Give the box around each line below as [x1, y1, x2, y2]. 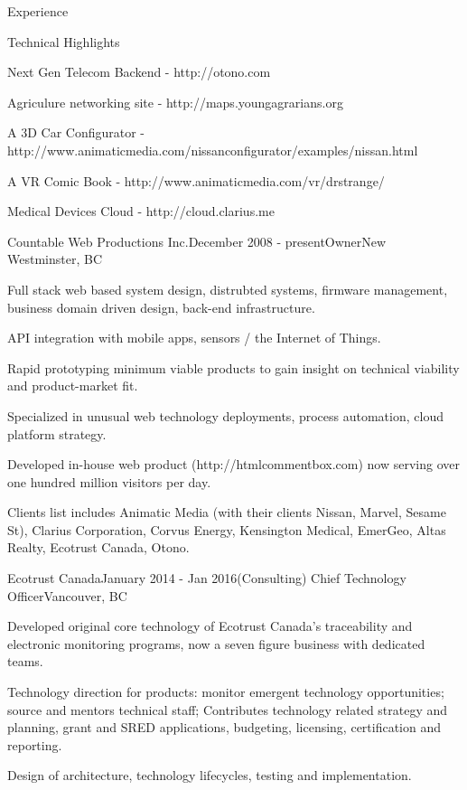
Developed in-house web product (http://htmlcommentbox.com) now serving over [7, 455, 460, 474]
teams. [7, 652, 43, 671]
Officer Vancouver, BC [7, 586, 127, 605]
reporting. [7, 735, 62, 754]
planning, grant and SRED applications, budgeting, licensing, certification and [7, 718, 442, 737]
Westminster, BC [7, 249, 102, 268]
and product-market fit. [7, 376, 138, 395]
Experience [7, 2, 69, 20]
